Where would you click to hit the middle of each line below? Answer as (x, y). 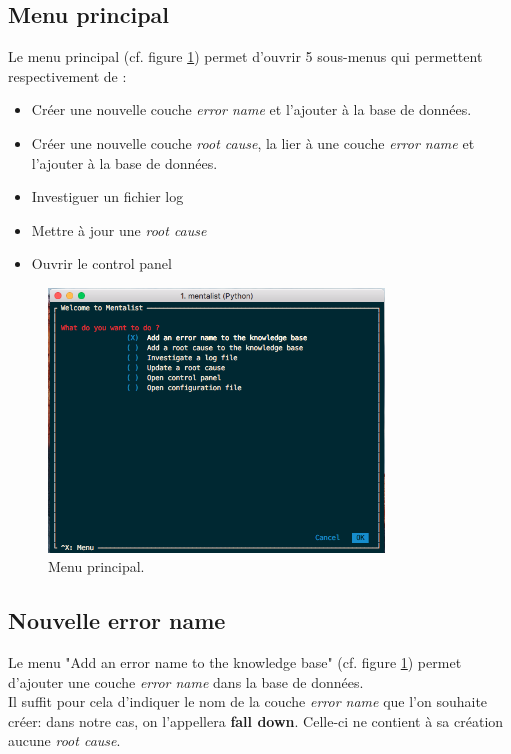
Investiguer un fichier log (107, 196)
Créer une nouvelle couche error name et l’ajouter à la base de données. (251, 109)
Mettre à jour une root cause (119, 229)
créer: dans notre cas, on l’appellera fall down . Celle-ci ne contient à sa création (256, 720)
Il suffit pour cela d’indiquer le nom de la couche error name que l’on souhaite (248, 701)
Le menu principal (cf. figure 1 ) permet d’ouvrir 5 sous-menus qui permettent (245, 56)
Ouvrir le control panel (101, 263)
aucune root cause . (64, 740)
